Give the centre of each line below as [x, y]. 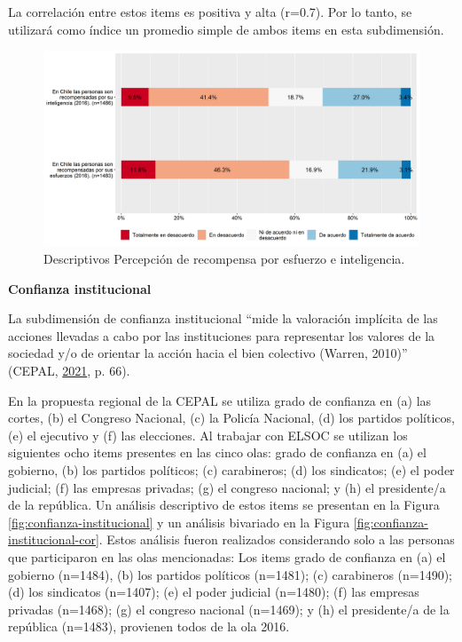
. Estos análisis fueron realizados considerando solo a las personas [277, 539]
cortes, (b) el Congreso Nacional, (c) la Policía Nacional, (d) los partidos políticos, [231, 418]
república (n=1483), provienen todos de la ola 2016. [149, 626]
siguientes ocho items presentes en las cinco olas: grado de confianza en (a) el [217, 452]
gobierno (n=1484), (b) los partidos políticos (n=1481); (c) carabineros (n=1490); [231, 574]
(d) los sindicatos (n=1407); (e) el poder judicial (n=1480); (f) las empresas [214, 592]
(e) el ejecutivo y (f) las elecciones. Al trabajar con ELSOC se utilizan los [208, 435]
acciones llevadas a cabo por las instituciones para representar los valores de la [222, 335]
